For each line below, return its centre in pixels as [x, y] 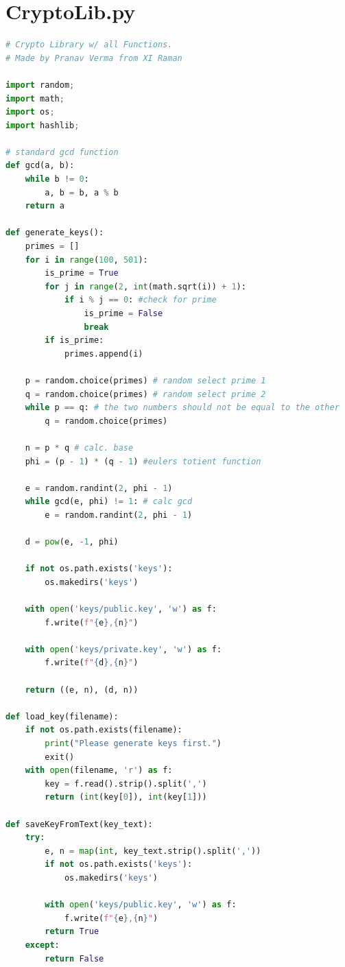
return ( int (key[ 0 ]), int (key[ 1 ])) [126, 797]
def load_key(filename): [62, 716]
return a [45, 206]
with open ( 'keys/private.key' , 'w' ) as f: [123, 649]
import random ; [40, 85]
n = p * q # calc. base [79, 447]
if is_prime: [74, 341]
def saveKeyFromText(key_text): [79, 824]
